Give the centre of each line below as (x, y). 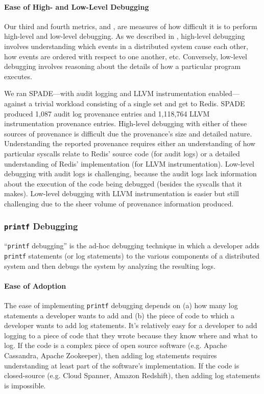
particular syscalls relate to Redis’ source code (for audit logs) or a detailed (122, 153)
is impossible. (25, 385)
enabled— (224, 93)
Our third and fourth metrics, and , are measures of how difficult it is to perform (131, 26)
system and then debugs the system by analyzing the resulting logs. (110, 265)
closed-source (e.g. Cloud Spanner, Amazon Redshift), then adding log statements (132, 375)
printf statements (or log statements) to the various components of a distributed (132, 255)
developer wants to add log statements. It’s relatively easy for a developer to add (131, 325)
